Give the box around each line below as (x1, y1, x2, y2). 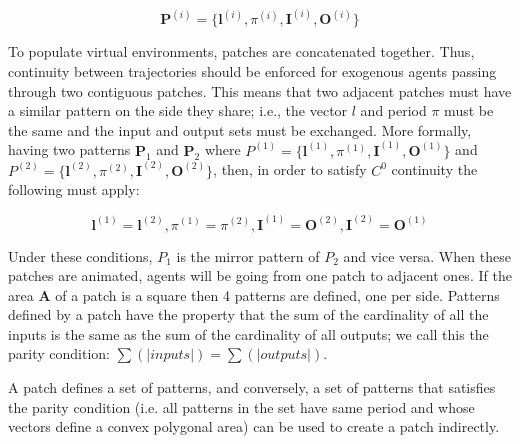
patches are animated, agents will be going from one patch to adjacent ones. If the (8, 265, 512, 286)
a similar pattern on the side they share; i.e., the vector (8, 100, 348, 121)
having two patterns (8, 139, 131, 160)
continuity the (391, 159, 478, 180)
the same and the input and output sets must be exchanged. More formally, (8, 119, 472, 140)
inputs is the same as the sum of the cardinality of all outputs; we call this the (8, 323, 489, 344)
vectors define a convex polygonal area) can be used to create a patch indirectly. (8, 416, 500, 437)
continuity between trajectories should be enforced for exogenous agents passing (8, 61, 497, 82)
